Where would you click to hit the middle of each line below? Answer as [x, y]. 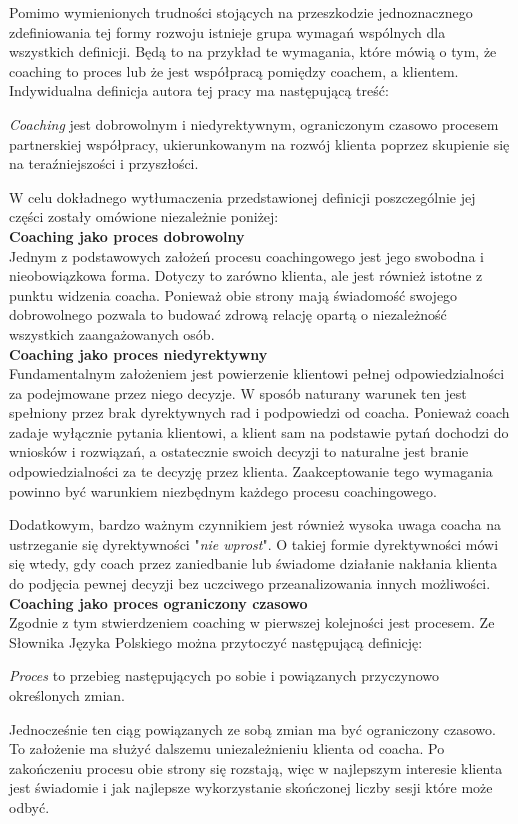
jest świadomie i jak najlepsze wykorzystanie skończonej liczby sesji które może [251, 787]
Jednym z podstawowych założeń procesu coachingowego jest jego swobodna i [246, 255]
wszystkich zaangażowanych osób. [112, 333]
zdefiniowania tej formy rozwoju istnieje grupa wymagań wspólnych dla [227, 31]
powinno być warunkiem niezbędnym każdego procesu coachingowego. [223, 490]
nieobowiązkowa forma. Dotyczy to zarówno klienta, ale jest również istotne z [246, 275]
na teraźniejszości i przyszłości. [104, 163]
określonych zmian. [67, 695]
